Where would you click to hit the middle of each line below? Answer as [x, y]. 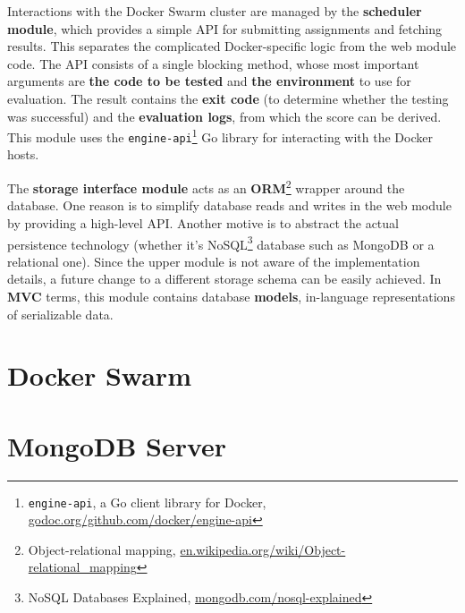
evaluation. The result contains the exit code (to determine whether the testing [228, 98]
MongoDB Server [117, 445]
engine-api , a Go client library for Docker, [147, 502]
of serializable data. [60, 314]
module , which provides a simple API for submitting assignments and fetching [225, 28]
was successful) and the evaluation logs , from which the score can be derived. [224, 116]
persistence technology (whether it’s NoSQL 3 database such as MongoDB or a [221, 243]
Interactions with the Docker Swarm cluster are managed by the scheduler [215, 11]
